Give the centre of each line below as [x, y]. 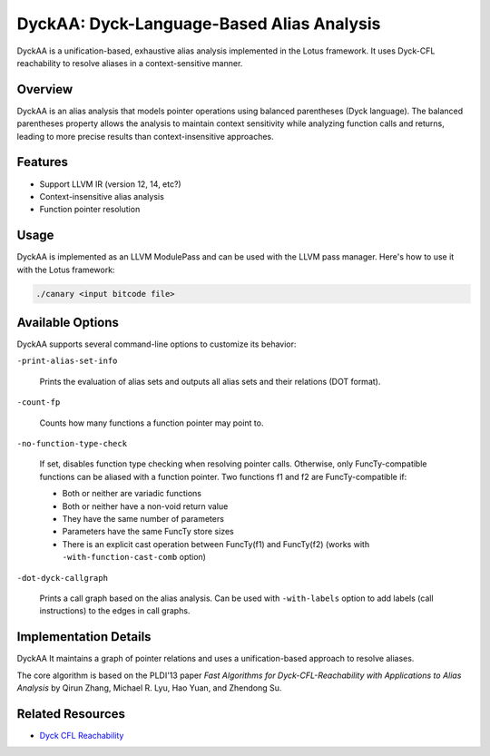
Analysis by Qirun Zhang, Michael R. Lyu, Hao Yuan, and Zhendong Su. [149, 688]
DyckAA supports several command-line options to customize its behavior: [157, 344]
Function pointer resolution [90, 210]
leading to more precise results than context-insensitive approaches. [145, 136]
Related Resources [71, 714]
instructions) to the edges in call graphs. [115, 611]
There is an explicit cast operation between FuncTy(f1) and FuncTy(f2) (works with [216, 544]
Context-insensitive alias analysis [102, 196]
